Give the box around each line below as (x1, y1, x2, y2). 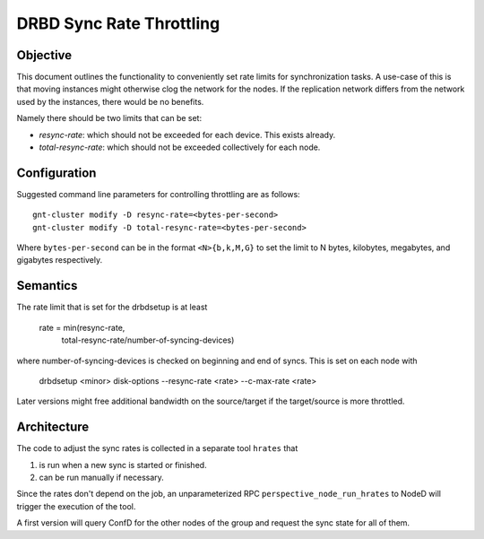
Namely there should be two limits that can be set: (16, 113, 202, 124)
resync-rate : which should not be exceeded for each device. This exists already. (39, 129, 336, 140)
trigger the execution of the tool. (16, 500, 136, 511)
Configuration (16, 165, 97, 180)
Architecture (16, 420, 90, 435)
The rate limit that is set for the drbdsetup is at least (16, 301, 208, 313)
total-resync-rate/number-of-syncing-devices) (61, 335, 235, 345)
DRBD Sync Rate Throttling (16, 13, 220, 33)
